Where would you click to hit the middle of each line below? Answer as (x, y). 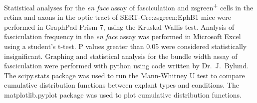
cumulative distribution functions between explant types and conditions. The (122, 85)
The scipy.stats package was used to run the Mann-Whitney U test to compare (125, 75)
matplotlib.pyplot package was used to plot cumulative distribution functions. (123, 95)
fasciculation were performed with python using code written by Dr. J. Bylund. (127, 66)
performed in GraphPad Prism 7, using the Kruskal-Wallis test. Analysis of (119, 26)
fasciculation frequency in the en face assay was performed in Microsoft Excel (123, 36)
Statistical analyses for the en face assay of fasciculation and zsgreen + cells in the (129, 7)
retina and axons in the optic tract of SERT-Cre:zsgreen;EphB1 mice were (118, 17)
